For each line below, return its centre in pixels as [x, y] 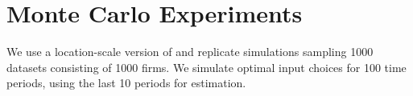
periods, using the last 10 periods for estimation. [126, 83]
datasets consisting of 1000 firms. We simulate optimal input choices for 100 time [206, 67]
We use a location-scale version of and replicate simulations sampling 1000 [190, 52]
